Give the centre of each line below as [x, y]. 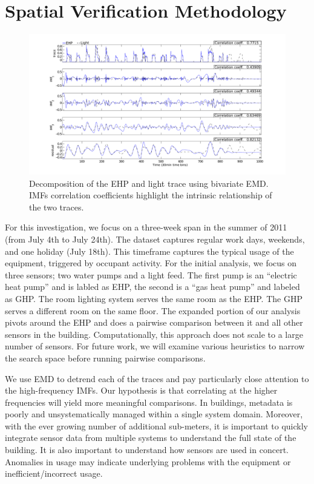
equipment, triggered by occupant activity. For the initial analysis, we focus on [151, 263]
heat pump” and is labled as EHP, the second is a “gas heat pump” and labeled [152, 287]
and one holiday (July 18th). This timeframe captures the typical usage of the [149, 251]
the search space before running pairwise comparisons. [105, 358]
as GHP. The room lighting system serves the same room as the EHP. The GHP [154, 298]
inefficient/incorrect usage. [54, 473]
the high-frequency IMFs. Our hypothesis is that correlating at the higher [141, 390]
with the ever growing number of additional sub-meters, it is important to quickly [156, 425]
